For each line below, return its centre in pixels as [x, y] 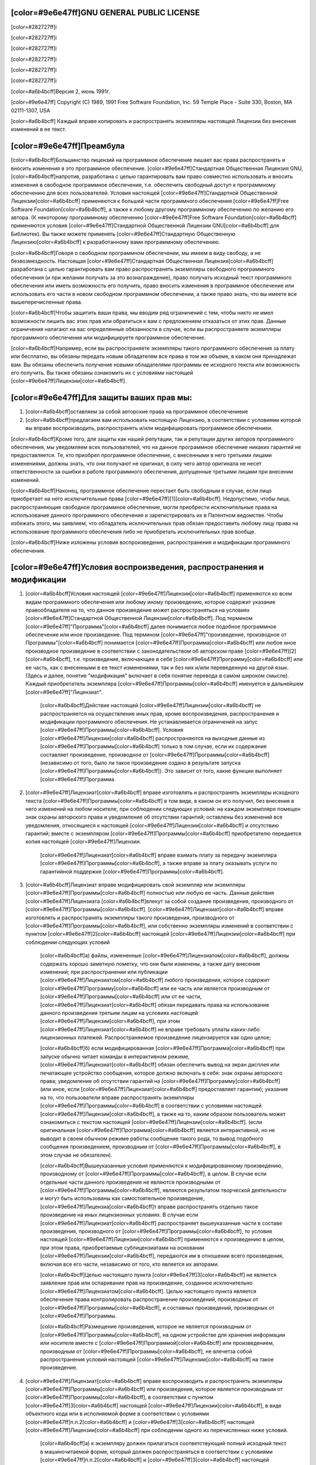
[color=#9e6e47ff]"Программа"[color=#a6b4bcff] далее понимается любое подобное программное [151, 626]
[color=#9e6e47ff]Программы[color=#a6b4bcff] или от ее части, [121, 997]
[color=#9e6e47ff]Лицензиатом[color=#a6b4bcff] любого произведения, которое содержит [155, 980]
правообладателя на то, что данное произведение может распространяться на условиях [138, 610]
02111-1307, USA [30, 110]
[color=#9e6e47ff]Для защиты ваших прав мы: [102, 398]
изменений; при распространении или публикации [104, 972]
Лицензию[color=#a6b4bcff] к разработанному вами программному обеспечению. [116, 242]
